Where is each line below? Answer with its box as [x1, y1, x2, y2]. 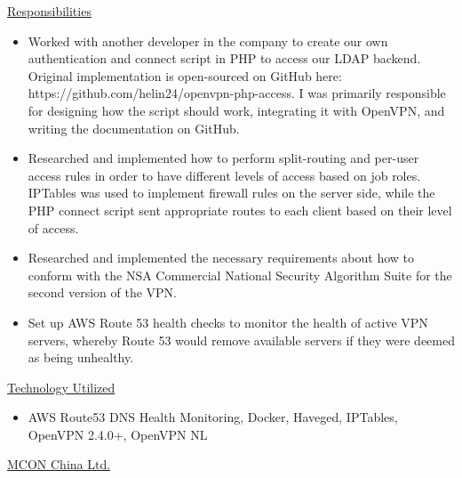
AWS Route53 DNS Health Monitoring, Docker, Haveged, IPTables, [28, 408, 398, 426]
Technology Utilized [7, 377, 115, 396]
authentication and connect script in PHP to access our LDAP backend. [28, 49, 421, 68]
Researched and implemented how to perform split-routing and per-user [28, 149, 419, 167]
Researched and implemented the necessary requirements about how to [28, 248, 415, 267]
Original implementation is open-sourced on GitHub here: [28, 66, 342, 85]
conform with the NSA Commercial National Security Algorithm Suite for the [28, 265, 452, 284]
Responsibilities [7, 2, 92, 20]
